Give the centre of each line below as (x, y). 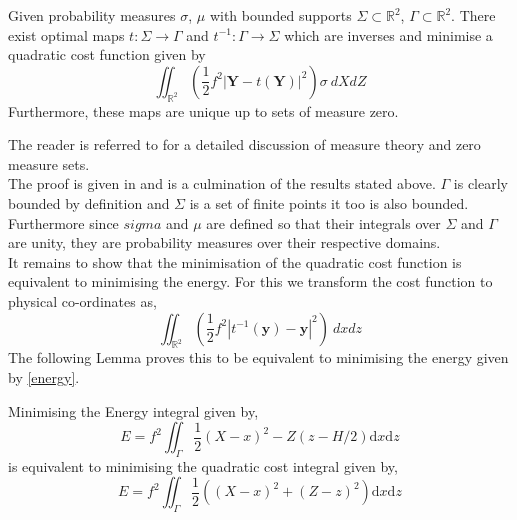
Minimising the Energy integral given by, (133, 410)
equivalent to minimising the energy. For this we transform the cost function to (250, 281)
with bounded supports (280, 15)
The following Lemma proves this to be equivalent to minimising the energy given (258, 357)
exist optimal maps (66, 34)
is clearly (480, 183)
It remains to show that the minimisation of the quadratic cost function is (235, 261)
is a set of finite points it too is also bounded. (329, 202)
